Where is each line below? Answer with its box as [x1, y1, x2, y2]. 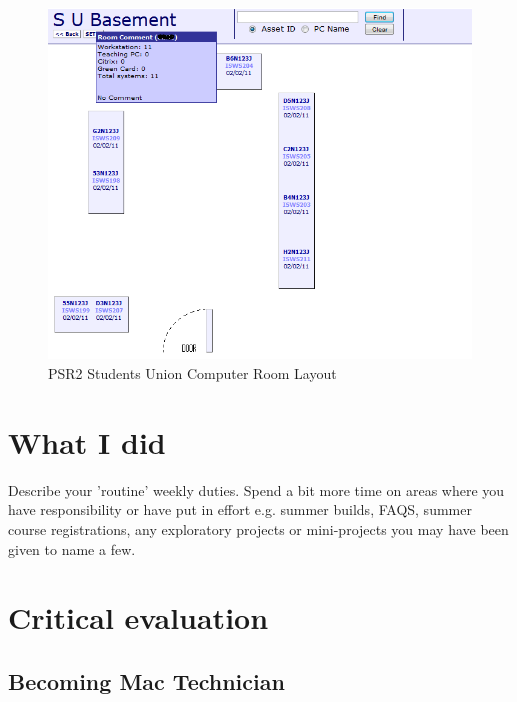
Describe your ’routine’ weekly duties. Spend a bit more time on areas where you [8, 479, 505, 500]
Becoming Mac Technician [8, 665, 285, 696]
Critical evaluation [8, 597, 269, 638]
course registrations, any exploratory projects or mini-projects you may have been [8, 518, 509, 539]
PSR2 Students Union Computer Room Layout [48, 363, 337, 383]
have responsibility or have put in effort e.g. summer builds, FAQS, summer [8, 499, 472, 520]
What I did [8, 421, 166, 462]
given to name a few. [8, 538, 136, 559]
